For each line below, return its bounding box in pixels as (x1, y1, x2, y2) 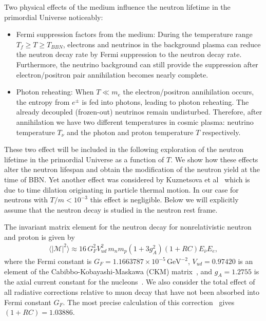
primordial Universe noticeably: (4, 11, 103, 22)
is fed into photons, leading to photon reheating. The (82, 96, 249, 107)
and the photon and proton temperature (67, 126, 194, 137)
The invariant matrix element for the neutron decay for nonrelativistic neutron (4, 221, 252, 232)
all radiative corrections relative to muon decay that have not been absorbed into (4, 286, 259, 297)
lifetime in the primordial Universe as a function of (4, 154, 164, 164)
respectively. (202, 126, 241, 137)
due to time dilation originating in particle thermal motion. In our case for (4, 184, 239, 195)
